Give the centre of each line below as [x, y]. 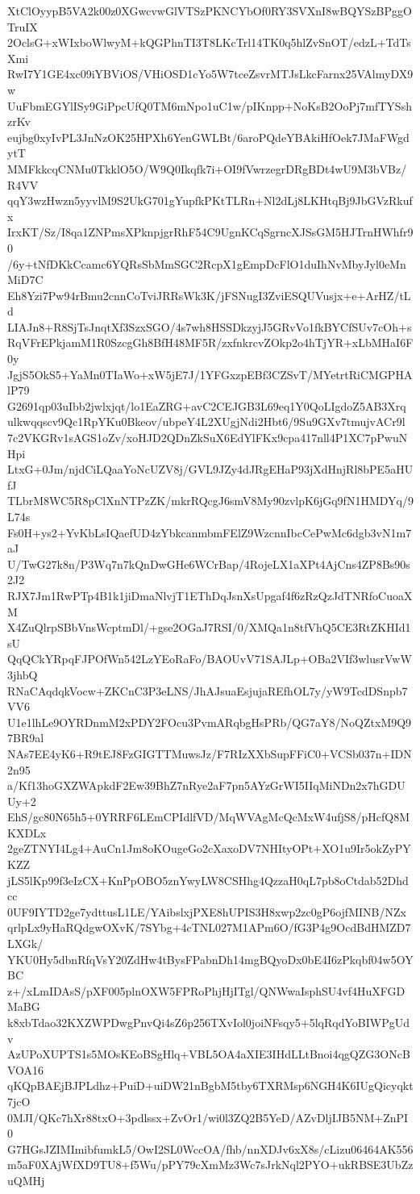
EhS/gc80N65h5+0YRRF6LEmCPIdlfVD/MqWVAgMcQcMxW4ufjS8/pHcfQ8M [209, 817]
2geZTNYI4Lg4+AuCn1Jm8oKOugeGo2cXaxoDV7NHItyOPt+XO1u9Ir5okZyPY [209, 848]
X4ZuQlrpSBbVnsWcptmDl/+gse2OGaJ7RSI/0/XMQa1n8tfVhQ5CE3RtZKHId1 [209, 627]
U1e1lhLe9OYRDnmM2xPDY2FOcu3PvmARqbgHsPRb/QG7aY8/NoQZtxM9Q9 [210, 722]
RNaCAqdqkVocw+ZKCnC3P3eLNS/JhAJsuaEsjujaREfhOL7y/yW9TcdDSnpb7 [208, 690]
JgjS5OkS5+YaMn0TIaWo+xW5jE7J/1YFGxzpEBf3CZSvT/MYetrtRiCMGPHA [210, 374]
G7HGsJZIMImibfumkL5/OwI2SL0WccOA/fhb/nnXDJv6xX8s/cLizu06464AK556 [210, 1148]
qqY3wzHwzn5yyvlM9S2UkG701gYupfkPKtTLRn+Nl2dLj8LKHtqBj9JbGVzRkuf [210, 200]
